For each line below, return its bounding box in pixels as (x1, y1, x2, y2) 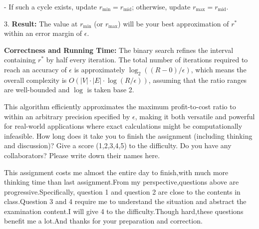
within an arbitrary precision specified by (4, 111, 130, 121)
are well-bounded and (4, 84, 70, 95)
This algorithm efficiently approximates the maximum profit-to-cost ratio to (4, 101, 236, 111)
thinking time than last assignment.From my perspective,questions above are (4, 177, 239, 187)
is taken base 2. (87, 84, 134, 95)
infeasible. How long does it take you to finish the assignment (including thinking (4, 130, 253, 141)
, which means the (191, 64, 247, 74)
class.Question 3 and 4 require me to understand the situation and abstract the (4, 196, 247, 207)
